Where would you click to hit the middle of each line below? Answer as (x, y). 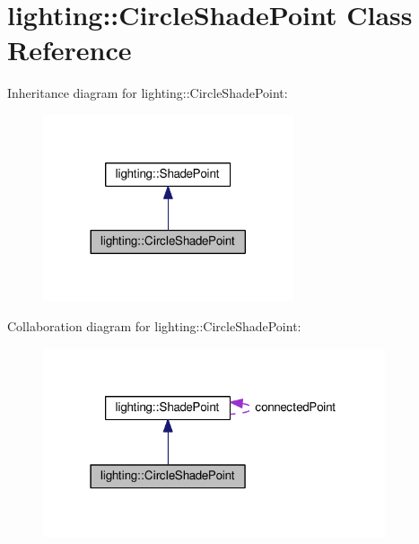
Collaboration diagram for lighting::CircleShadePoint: (154, 326)
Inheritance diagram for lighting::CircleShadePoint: (148, 93)
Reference (70, 50)
